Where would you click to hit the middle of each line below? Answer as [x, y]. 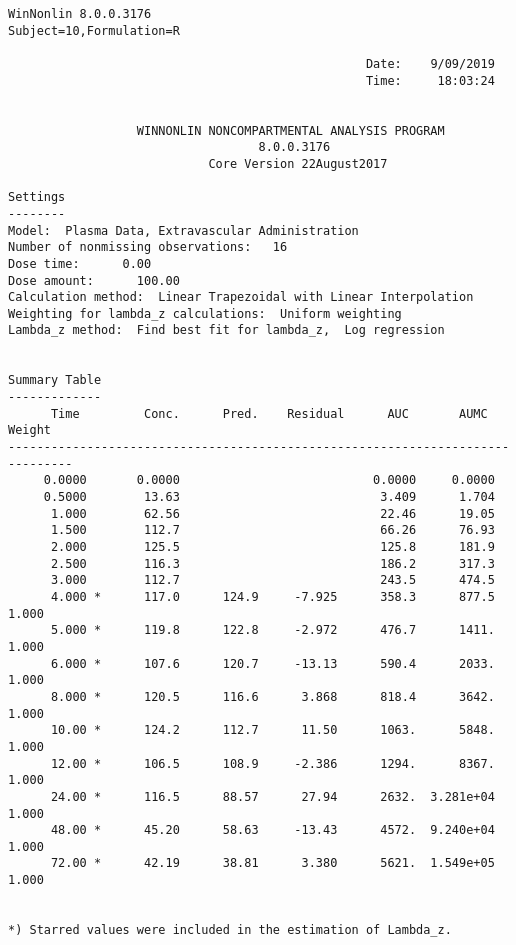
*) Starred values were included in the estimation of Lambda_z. [230, 930]
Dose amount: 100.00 [94, 280]
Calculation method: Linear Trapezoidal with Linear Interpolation [241, 297]
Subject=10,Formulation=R [94, 30]
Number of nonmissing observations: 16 [148, 247]
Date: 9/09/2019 [430, 63]
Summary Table [55, 380]
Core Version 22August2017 [298, 163]
